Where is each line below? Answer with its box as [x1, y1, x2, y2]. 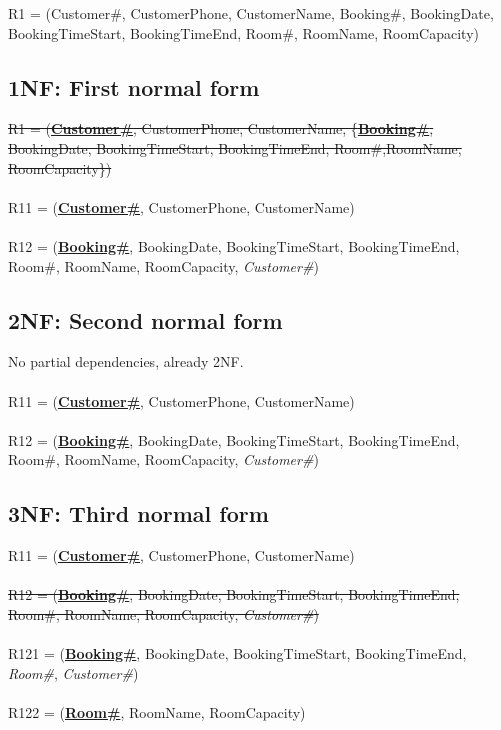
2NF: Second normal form [8, 304, 283, 335]
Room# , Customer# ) [8, 662, 139, 683]
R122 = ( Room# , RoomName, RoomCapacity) [8, 701, 306, 722]
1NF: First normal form [8, 71, 260, 102]
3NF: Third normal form [8, 498, 269, 529]
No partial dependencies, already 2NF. [8, 351, 244, 372]
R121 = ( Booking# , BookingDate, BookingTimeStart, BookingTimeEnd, [8, 643, 467, 664]
